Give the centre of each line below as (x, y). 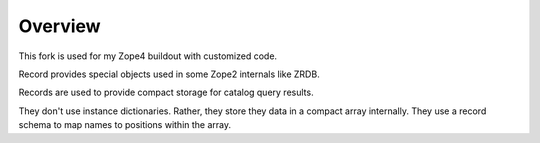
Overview (59, 26)
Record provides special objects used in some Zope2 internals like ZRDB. (169, 74)
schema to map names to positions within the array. (125, 125)
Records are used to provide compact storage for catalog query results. (166, 92)
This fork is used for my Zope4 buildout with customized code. (148, 56)
